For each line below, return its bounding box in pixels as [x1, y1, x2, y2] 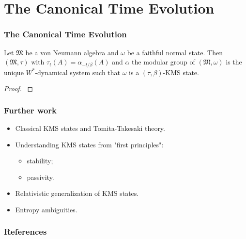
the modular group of [132, 57, 195, 67]
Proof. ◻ [4, 83, 33, 94]
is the [226, 57, 242, 67]
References [4, 225, 47, 237]
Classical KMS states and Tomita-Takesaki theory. [15, 123, 165, 133]
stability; [27, 156, 53, 166]
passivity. [27, 172, 54, 182]
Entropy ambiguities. [15, 205, 77, 215]
